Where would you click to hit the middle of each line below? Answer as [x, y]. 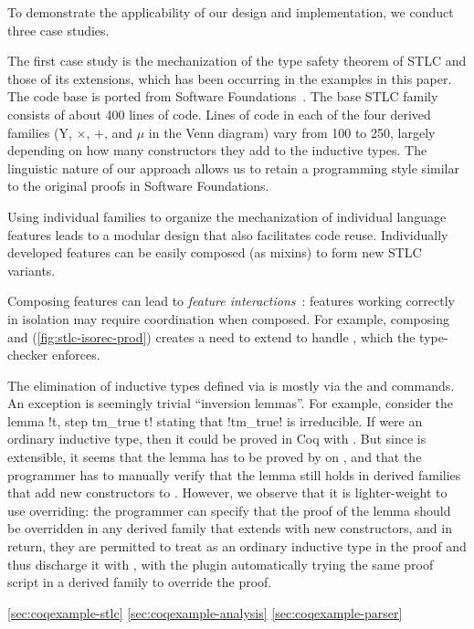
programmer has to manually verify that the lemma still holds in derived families [234, 474]
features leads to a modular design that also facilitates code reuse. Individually [228, 234]
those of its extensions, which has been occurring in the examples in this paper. [230, 78]
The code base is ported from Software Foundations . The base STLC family [223, 96]
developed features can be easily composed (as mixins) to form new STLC [215, 252]
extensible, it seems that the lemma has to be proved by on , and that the [215, 457]
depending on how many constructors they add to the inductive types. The [217, 150]
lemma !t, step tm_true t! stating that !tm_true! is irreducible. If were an [215, 420]
